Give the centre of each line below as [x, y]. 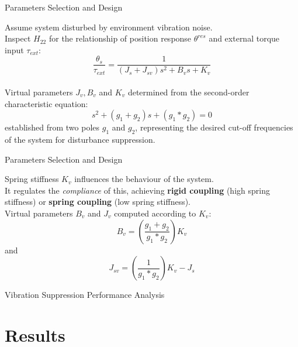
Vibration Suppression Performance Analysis [85, 295]
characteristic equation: [46, 103]
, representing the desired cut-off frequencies [214, 127]
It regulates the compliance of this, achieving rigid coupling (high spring [137, 190]
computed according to [155, 213]
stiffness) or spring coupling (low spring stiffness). [98, 202]
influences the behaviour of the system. [144, 179]
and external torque [244, 38]
